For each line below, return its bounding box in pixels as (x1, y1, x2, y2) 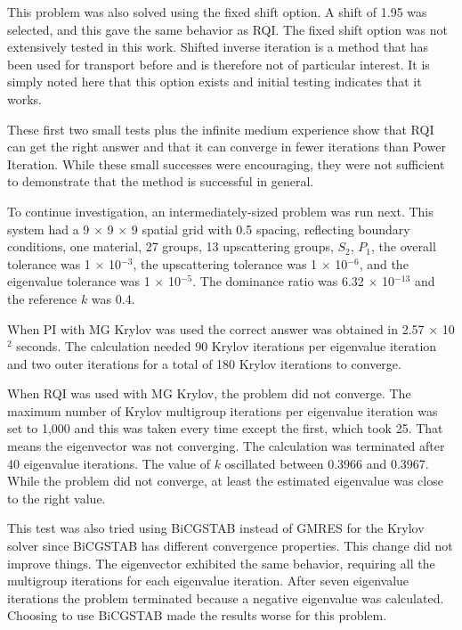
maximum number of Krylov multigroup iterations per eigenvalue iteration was (7, 401, 438, 420)
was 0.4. (91, 289, 135, 307)
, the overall (371, 237, 436, 256)
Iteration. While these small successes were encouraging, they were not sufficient (7, 154, 445, 173)
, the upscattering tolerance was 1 (133, 254, 318, 273)
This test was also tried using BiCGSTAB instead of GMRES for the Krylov (7, 519, 425, 537)
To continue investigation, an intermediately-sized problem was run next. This (7, 201, 434, 220)
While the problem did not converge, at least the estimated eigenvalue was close (7, 471, 443, 490)
